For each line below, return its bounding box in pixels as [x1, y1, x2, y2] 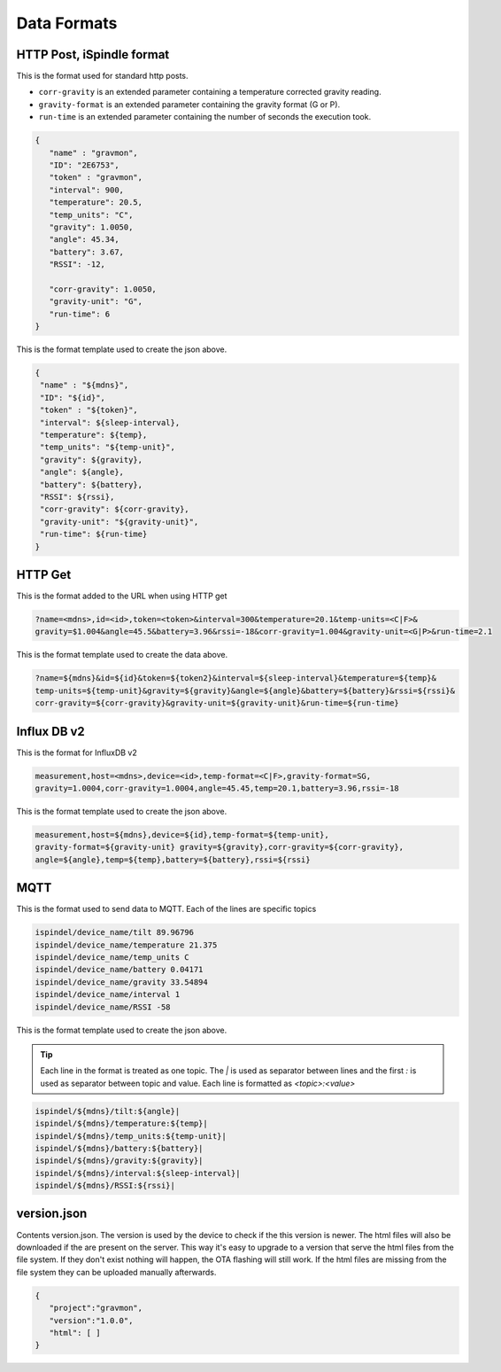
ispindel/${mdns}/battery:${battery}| [35, 1143, 204, 1153]
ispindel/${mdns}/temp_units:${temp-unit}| [35, 1131, 227, 1141]
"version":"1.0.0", [49, 1315, 134, 1325]
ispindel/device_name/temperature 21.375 [35, 939, 218, 950]
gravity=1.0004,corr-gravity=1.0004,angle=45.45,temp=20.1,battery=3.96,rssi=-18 [35, 783, 400, 793]
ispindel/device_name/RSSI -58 [35, 1002, 172, 1012]
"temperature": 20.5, [49, 198, 143, 207]
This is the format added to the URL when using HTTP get [16, 590, 227, 602]
